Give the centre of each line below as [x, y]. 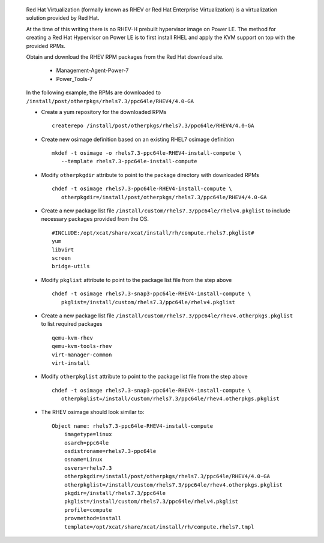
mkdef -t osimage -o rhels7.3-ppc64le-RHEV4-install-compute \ [147, 153]
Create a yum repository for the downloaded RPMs [104, 112]
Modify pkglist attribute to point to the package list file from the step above [136, 280]
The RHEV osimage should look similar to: [93, 412]
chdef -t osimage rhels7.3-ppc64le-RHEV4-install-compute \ [142, 189]
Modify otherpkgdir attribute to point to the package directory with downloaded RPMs [150, 175]
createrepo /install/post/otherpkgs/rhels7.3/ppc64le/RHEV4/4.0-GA [153, 126]
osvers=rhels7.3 [88, 468]
